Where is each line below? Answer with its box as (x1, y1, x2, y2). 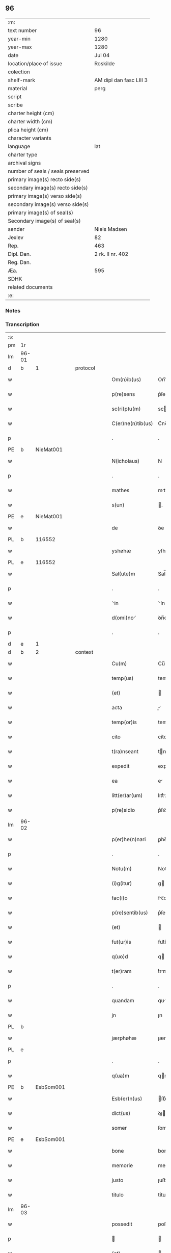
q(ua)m (111, 1072, 130, 1079)
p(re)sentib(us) (111, 909, 149, 916)
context (75, 649, 94, 656)
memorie (111, 1162, 133, 1169)
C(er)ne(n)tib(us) (111, 420, 154, 427)
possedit (111, 1220, 132, 1228)
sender (8, 225, 25, 232)
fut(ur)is (111, 939, 131, 946)
